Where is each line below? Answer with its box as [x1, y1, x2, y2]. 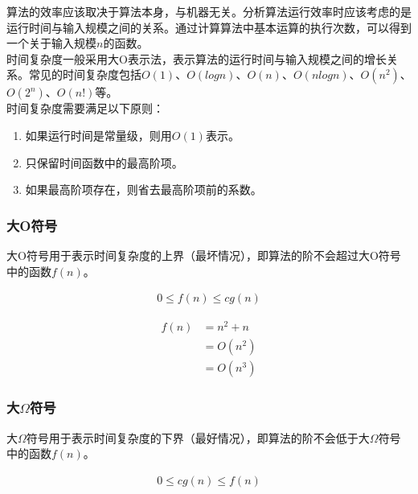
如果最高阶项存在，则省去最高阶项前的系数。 [25, 181, 262, 198]
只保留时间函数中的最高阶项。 [25, 154, 183, 171]
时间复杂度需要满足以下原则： [6, 100, 164, 117]
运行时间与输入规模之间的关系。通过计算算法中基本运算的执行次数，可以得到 [6, 19, 412, 35]
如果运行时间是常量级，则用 [25, 126, 172, 143]
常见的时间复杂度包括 [28, 66, 141, 83]
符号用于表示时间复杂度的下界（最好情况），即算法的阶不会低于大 [26, 429, 370, 446]
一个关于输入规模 [6, 35, 96, 51]
